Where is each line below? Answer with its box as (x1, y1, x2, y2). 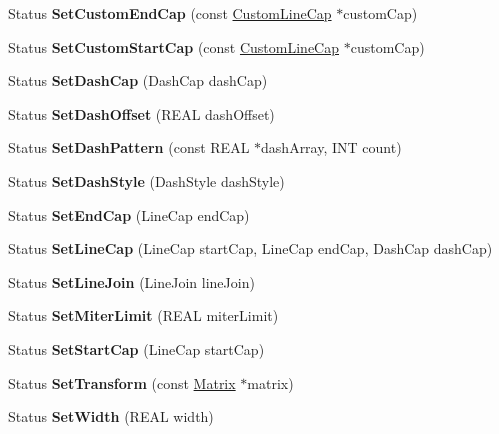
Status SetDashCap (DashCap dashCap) (8, 70, 268, 91)
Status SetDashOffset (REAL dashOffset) (8, 103, 275, 124)
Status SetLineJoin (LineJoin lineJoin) (8, 271, 255, 292)
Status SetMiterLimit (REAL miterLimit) (8, 305, 279, 326)
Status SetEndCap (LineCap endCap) (8, 204, 250, 225)
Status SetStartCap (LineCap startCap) (8, 338, 265, 359)
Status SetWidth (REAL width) (8, 406, 214, 427)
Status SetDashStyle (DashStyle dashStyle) (8, 170, 285, 191)
